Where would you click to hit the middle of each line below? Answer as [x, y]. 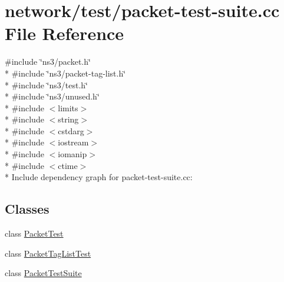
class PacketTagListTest [48, 253]
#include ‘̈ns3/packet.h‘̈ [48, 62]
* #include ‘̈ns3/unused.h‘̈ [52, 96]
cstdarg [71, 130]
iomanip [72, 154]
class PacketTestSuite [43, 273]
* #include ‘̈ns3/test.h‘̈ [46, 84]
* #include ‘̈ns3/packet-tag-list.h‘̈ [65, 73]
